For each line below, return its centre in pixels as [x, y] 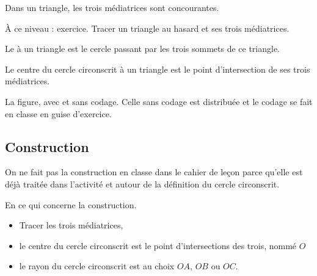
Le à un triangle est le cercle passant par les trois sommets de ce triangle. [143, 49]
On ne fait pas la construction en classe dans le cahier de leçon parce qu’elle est [154, 172]
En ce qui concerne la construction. [71, 204]
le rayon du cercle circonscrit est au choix [97, 266]
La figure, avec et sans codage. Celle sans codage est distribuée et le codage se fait [159, 101]
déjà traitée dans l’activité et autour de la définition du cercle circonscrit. [142, 183]
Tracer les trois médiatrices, [71, 225]
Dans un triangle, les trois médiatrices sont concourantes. [112, 7]
